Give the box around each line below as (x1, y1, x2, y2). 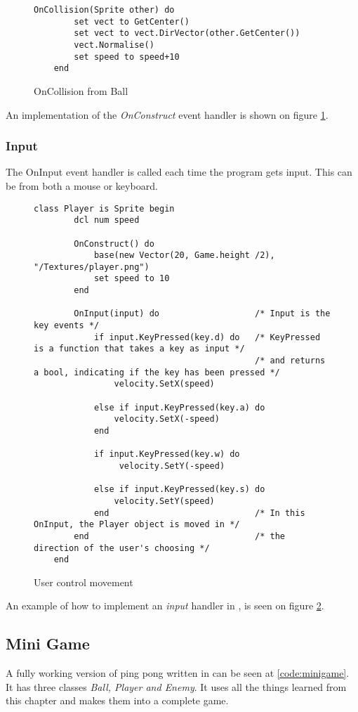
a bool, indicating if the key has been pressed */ (34, 367, 280, 377)
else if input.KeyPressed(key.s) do (93, 484, 265, 495)
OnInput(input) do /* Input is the (74, 309, 331, 319)
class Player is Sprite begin (34, 203, 175, 214)
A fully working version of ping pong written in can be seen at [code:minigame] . (6, 666, 350, 680)
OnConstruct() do (74, 238, 154, 249)
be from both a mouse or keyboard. (6, 178, 158, 193)
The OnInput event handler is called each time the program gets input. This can (6, 164, 352, 179)
